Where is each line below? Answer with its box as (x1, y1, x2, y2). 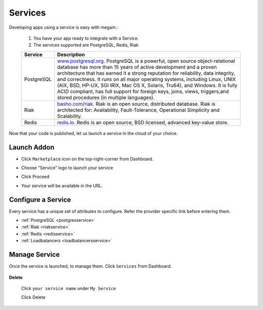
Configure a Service (9, 195, 72, 204)
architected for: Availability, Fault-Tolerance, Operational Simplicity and (56, 106, 220, 113)
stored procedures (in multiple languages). (56, 94, 155, 101)
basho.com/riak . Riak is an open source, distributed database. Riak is (56, 100, 216, 107)
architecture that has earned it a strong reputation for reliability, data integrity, (56, 70, 236, 77)
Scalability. (56, 113, 82, 119)
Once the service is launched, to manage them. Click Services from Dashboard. (9, 263, 172, 269)
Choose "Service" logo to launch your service (21, 165, 113, 171)
